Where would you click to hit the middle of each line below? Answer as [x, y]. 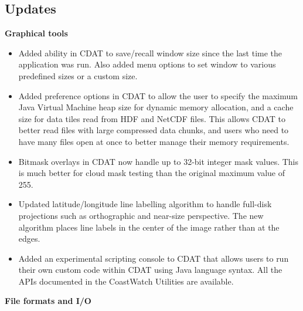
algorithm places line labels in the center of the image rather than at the [149, 227]
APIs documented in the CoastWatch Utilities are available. [126, 281]
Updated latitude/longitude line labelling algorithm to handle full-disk [145, 204]
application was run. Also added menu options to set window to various [147, 64]
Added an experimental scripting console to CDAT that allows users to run [154, 258]
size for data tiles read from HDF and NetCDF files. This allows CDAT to [152, 118]
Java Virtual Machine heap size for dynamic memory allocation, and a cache [156, 107]
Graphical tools [36, 33]
